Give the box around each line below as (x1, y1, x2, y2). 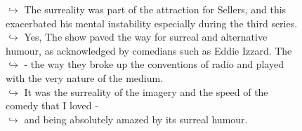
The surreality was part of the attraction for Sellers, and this (24, 2, 287, 16)
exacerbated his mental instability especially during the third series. (6, 15, 298, 30)
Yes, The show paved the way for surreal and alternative (24, 29, 268, 44)
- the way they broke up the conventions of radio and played (24, 57, 284, 71)
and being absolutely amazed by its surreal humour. (24, 111, 248, 126)
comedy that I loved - (6, 98, 98, 113)
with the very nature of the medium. (6, 70, 164, 85)
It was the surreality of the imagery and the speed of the (24, 84, 268, 99)
